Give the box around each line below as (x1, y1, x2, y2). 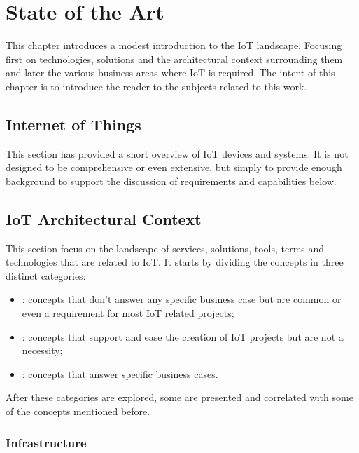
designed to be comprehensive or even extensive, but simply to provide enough (6, 160, 342, 175)
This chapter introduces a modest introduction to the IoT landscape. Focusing (6, 38, 342, 53)
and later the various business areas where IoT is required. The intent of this (6, 65, 335, 80)
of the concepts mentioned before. (6, 404, 150, 419)
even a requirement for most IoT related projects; (22, 306, 234, 320)
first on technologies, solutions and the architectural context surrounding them (6, 51, 343, 66)
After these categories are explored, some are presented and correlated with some (6, 390, 353, 405)
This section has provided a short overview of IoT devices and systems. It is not (6, 146, 349, 161)
